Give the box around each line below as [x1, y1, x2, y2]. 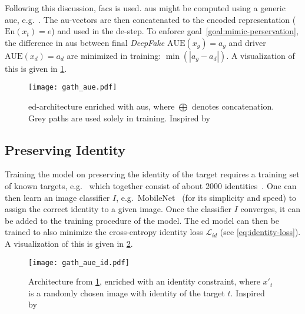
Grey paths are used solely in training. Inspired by [28, 111, 210, 124]
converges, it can [240, 203, 301, 215]
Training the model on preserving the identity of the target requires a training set [5, 168, 300, 180]
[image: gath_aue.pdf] [28, 83, 117, 92]
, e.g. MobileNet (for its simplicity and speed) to [116, 191, 297, 203]
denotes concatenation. [191, 100, 274, 113]
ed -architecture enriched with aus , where [28, 100, 175, 113]
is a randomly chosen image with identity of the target [28, 286, 225, 299]
